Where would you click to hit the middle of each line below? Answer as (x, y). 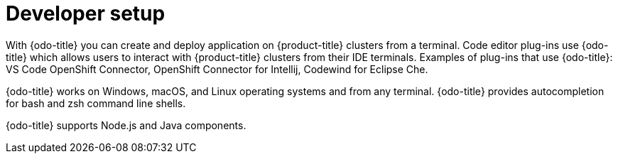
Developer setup (86, 13)
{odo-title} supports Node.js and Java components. (126, 125)
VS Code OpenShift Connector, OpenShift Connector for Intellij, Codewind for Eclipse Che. (217, 69)
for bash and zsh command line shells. (96, 103)
